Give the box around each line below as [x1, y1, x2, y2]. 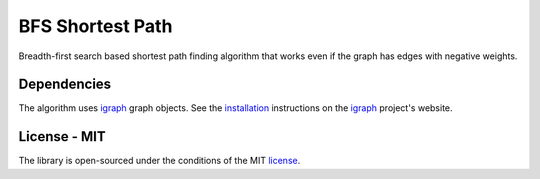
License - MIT [18, 128, 107, 145]
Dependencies [18, 76, 112, 93]
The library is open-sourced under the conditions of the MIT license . [18, 155, 301, 167]
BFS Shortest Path [18, 15, 173, 37]
